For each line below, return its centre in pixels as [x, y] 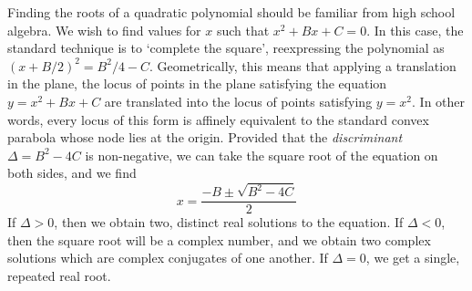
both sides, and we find [72, 173]
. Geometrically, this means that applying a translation [303, 65]
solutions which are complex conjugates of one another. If [168, 258]
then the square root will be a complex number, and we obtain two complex [219, 239]
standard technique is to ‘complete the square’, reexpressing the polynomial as [226, 48]
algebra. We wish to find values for [104, 30]
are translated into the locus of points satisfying [238, 101]
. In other [439, 101]
